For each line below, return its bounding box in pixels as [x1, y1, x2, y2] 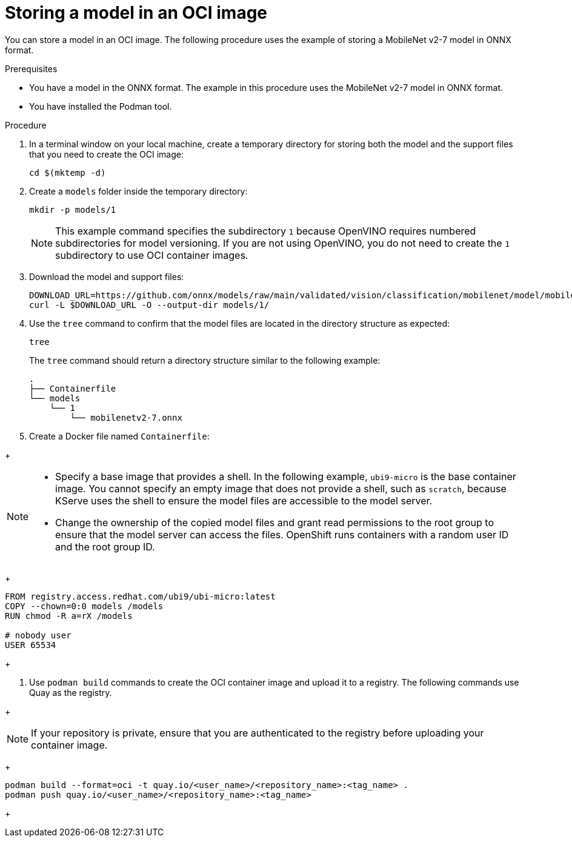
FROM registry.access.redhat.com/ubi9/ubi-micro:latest [5, 591, 276, 601]
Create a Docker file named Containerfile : [29, 430, 210, 441]
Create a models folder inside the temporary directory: [29, 185, 248, 196]
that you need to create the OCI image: [29, 149, 184, 159]
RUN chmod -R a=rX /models [5, 610, 133, 621]
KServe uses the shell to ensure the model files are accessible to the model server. [55, 494, 433, 507]
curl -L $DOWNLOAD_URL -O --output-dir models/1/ [29, 299, 270, 310]
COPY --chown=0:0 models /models [5, 601, 164, 611]
